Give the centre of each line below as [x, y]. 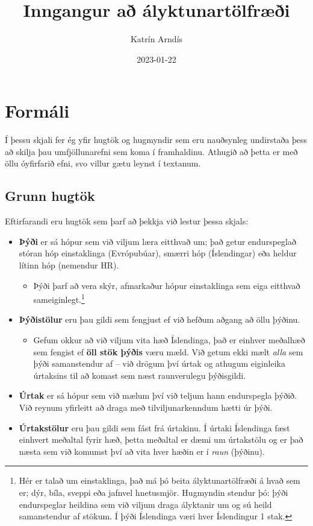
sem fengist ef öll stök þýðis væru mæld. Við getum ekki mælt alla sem [168, 351]
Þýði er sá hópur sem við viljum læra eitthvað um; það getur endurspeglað [157, 241]
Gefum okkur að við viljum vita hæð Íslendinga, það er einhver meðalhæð [169, 340]
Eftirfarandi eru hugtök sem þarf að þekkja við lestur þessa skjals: [127, 221]
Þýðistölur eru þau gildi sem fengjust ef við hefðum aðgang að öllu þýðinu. [160, 319]
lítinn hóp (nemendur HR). [69, 265]
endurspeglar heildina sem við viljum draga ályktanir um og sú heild [145, 504]
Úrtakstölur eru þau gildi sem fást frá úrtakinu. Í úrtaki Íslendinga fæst [154, 427]
